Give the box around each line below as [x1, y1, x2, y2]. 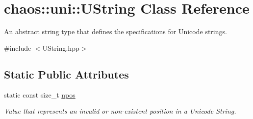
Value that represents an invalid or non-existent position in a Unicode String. [4, 106, 236, 116]
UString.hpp [42, 42, 79, 53]
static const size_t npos [4, 89, 76, 99]
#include [4, 42, 31, 53]
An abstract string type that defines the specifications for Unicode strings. [4, 26, 227, 37]
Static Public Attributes [4, 66, 129, 81]
